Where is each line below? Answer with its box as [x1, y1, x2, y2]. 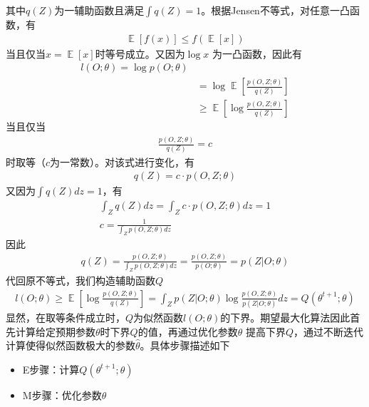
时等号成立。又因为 [95, 46, 185, 61]
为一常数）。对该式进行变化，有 [50, 154, 195, 169]
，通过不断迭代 [293, 324, 363, 339]
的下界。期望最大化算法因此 [220, 309, 350, 324]
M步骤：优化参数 [22, 387, 102, 402]
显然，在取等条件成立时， [6, 309, 125, 324]
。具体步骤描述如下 [140, 338, 230, 353]
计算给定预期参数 [15, 324, 95, 339]
